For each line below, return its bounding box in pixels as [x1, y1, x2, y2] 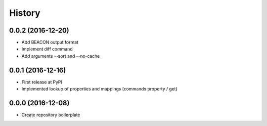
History [9, 7, 41, 18]
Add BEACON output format [21, 40, 79, 45]
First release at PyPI [21, 79, 63, 85]
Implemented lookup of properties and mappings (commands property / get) [21, 86, 178, 92]
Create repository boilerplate [21, 112, 80, 118]
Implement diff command [21, 46, 73, 52]
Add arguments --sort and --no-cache [21, 53, 100, 59]
